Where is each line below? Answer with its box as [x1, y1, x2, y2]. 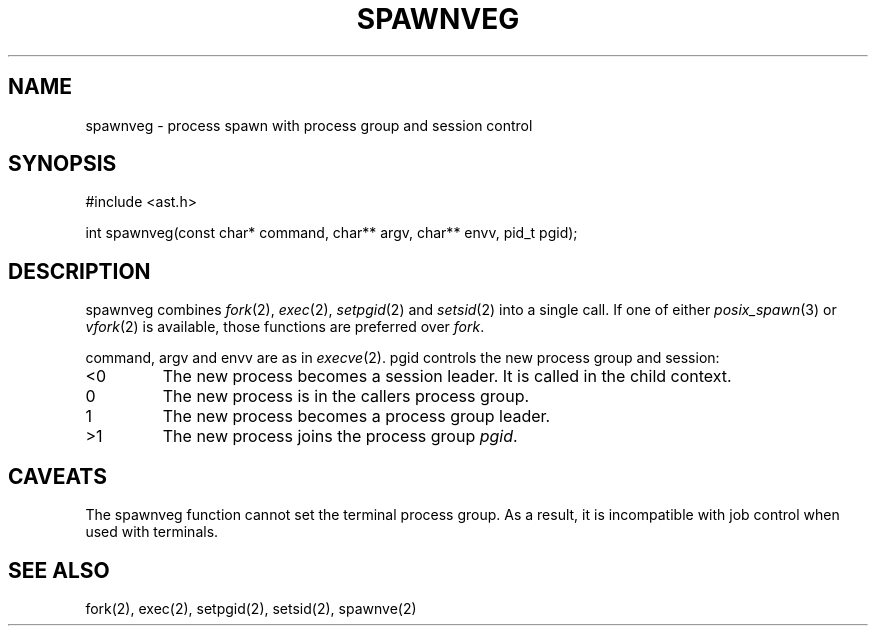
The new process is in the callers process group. [162, 386, 530, 407]
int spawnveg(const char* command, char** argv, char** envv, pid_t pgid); [85, 224, 578, 242]
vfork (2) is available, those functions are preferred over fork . [85, 318, 485, 336]
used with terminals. [85, 523, 219, 541]
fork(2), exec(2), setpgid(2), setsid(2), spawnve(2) [85, 599, 417, 617]
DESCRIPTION [8, 258, 151, 284]
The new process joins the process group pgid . [162, 426, 518, 447]
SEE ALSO [8, 557, 110, 583]
